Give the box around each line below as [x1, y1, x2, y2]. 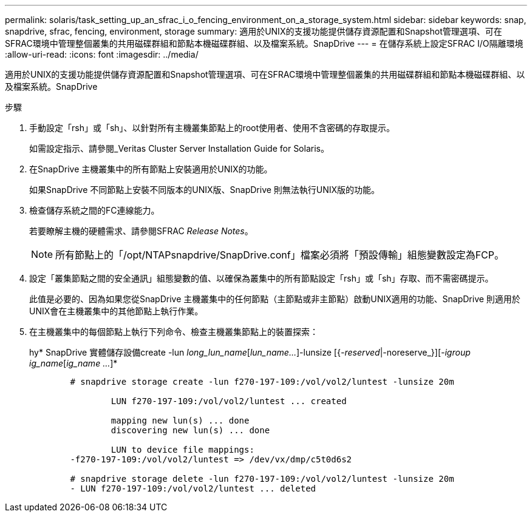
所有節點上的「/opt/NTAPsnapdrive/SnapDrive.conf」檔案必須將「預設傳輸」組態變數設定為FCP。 [55, 249, 504, 261]
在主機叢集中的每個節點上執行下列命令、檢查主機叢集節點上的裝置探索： [29, 326, 318, 337]
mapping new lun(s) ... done [111, 416, 250, 425]
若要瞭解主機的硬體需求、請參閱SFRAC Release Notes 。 [29, 226, 253, 236]
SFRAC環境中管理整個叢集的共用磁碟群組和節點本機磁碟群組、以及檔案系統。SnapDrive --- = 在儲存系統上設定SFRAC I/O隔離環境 [5, 38, 523, 49]
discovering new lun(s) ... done [111, 425, 270, 435]
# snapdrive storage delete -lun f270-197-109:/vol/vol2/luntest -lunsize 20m [70, 474, 454, 484]
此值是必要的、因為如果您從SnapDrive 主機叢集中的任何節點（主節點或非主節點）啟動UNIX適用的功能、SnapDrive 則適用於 [29, 294, 520, 304]
